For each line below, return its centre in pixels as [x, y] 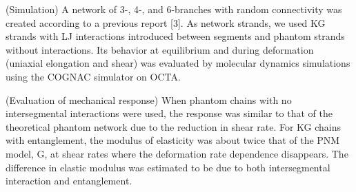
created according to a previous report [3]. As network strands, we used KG [166, 22]
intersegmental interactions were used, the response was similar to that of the [169, 113]
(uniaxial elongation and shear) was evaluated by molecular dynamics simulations [178, 63]
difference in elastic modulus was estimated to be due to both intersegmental [168, 167]
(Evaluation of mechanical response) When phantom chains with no [149, 99]
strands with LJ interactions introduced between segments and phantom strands [175, 36]
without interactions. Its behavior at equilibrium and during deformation [160, 49]
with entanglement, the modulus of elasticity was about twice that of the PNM [173, 140]
